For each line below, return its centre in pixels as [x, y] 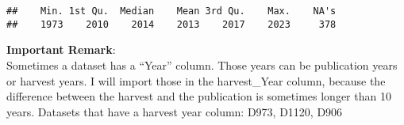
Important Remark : [61, 49]
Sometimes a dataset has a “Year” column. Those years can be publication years [202, 64]
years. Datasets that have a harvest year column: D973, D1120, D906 [175, 111]
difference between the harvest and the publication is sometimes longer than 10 [199, 96]
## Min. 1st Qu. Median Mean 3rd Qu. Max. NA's [171, 11]
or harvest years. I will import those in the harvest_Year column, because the [196, 80]
